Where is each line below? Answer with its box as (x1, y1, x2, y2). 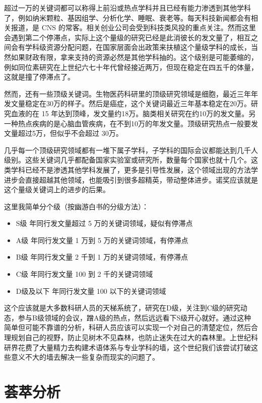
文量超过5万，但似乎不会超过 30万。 (4, 128, 123, 138)
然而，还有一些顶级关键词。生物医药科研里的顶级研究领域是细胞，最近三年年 (4, 88, 258, 99)
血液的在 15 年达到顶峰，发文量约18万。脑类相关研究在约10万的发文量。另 (11, 108, 256, 118)
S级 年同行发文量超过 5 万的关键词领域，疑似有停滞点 (16, 218, 193, 228)
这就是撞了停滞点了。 (4, 71, 75, 82)
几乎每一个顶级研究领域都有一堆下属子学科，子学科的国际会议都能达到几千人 (4, 144, 258, 155)
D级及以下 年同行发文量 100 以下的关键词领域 (16, 285, 166, 296)
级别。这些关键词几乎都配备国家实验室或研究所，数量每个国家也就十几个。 (4, 154, 251, 165)
